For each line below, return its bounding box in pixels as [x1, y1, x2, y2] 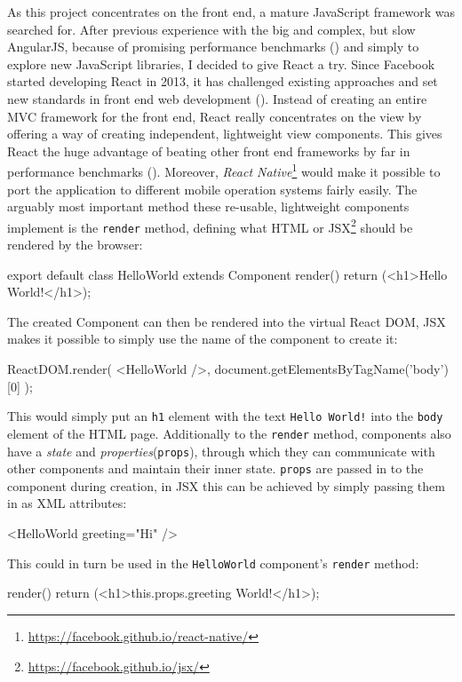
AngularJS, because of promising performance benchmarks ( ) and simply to [7, 37, 419, 56]
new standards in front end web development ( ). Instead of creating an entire [7, 89, 427, 107]
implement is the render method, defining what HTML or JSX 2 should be [7, 215, 413, 236]
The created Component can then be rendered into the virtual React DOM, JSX [7, 312, 446, 330]
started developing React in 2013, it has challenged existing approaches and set [7, 72, 438, 91]
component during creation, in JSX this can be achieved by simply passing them [7, 476, 445, 495]
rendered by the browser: [7, 235, 143, 254]
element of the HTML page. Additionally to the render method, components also [7, 424, 451, 442]
